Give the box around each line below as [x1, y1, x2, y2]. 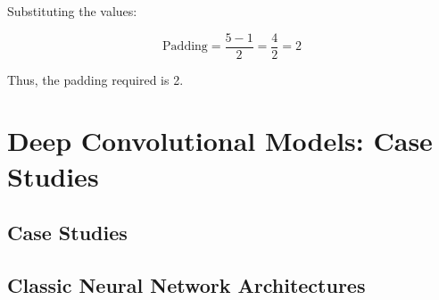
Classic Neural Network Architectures [7, 271, 366, 298]
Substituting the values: [7, 2, 137, 20]
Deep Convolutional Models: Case [7, 122, 433, 159]
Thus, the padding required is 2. [7, 70, 184, 88]
